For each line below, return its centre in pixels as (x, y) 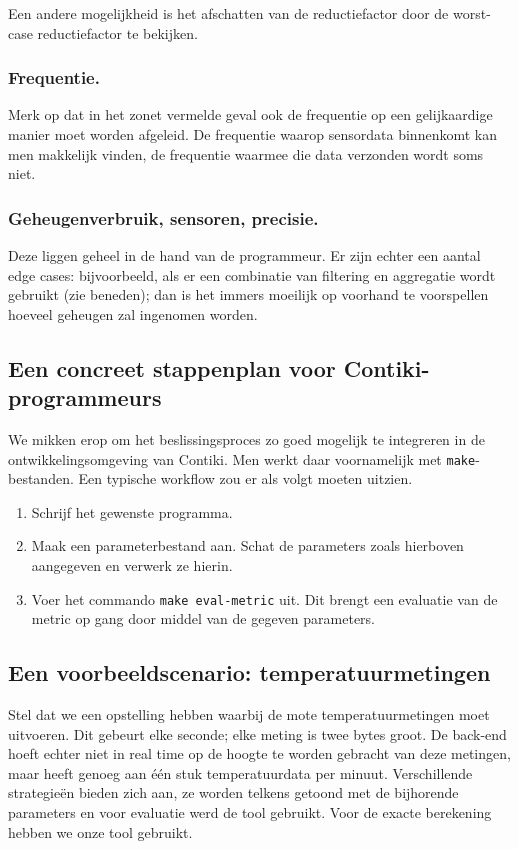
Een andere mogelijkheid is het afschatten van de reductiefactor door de (228, 13)
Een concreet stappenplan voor (172, 367)
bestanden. (41, 478)
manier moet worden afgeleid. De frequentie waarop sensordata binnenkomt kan (252, 134)
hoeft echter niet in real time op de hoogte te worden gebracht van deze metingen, (259, 753)
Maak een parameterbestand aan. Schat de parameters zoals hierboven (247, 545)
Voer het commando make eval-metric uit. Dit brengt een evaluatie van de (264, 598)
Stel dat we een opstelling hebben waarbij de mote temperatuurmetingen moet (249, 714)
